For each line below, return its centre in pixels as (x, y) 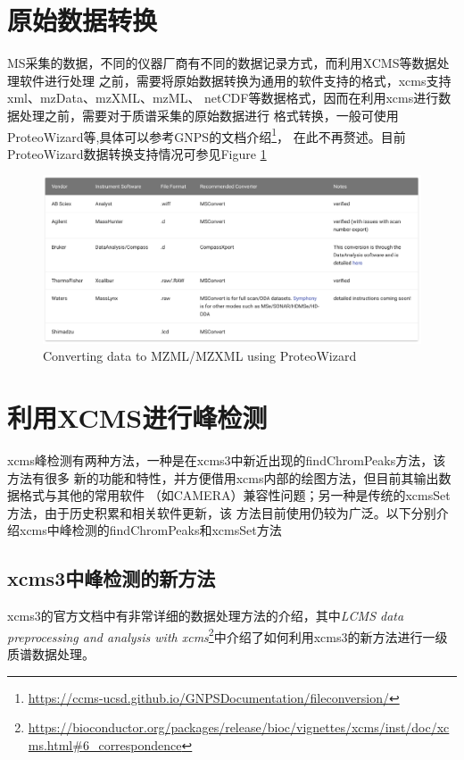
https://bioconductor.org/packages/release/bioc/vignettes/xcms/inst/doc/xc (239, 727)
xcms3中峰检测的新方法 (112, 578)
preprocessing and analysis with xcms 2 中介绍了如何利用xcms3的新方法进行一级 (228, 635)
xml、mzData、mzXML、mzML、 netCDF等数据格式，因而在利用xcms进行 (223, 98)
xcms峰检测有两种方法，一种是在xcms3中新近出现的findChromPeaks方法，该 (227, 460)
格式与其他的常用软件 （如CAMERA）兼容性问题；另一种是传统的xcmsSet (235, 495)
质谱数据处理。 (51, 654)
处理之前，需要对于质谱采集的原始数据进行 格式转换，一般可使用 (209, 115)
